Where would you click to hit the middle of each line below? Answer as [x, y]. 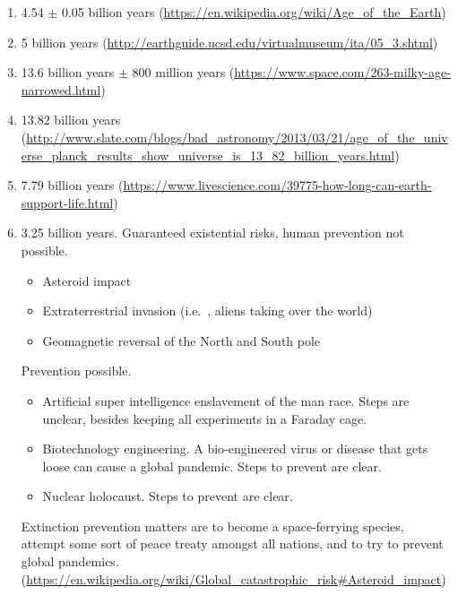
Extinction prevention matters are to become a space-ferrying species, [212, 526]
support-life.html [67, 202]
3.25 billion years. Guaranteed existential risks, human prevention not [212, 233]
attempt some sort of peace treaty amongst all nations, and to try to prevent [232, 543]
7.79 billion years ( [72, 185]
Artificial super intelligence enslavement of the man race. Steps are [226, 400]
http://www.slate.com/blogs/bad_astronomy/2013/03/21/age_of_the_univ [237, 137]
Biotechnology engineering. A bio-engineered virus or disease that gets [235, 448]
